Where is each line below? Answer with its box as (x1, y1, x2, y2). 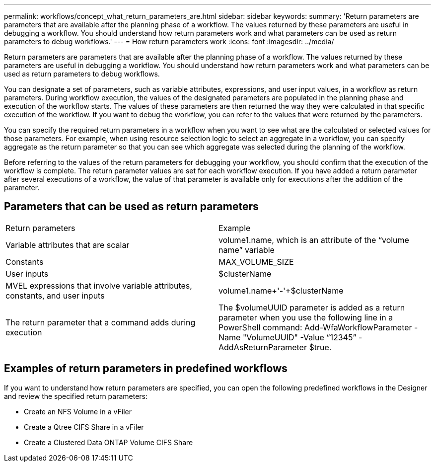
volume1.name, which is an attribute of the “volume (218, 234, 409, 245)
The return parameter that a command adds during (5, 317, 196, 327)
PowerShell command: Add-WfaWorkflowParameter (218, 322, 412, 332)
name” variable (218, 244, 275, 255)
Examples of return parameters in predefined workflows (4, 362, 288, 375)
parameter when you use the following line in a (218, 312, 393, 322)
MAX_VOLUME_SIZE (218, 256, 294, 267)
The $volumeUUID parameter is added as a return (218, 302, 405, 312)
